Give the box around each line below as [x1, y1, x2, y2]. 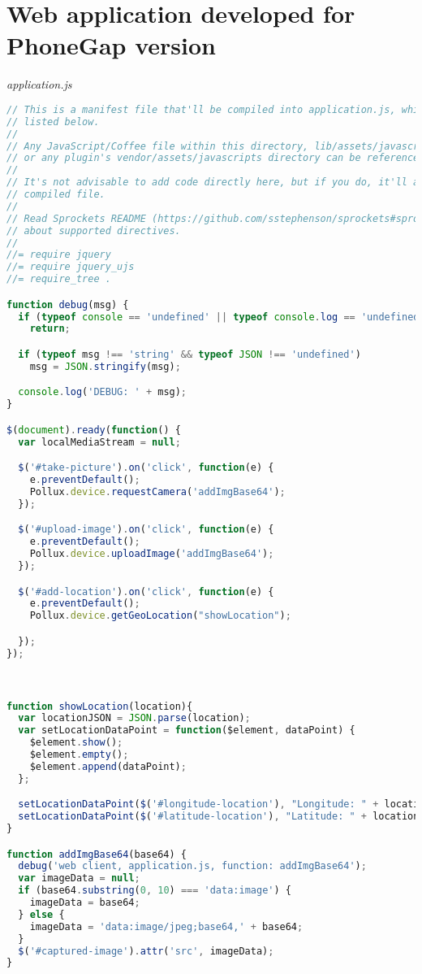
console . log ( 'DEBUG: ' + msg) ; [18, 386, 187, 398]
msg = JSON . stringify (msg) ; [29, 360, 181, 372]
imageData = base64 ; [29, 897, 140, 909]
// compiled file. [6, 189, 105, 201]
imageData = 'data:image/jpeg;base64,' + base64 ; [29, 920, 304, 933]
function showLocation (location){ [6, 700, 193, 712]
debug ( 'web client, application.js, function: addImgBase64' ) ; [18, 860, 367, 872]
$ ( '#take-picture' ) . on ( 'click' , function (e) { [18, 462, 274, 474]
